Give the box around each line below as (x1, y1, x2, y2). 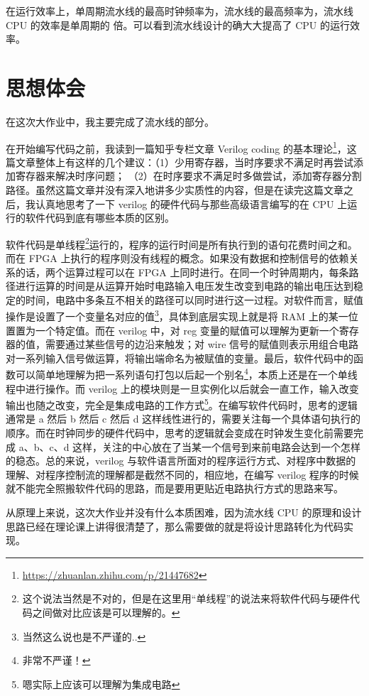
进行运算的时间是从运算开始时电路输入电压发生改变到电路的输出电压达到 (15, 278, 353, 293)
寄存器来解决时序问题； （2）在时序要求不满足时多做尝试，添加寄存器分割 (15, 168, 362, 183)
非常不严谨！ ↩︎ (22, 653, 91, 668)
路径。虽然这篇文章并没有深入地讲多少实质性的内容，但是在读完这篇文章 (6, 182, 343, 197)
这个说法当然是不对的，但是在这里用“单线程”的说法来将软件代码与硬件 (22, 591, 351, 606)
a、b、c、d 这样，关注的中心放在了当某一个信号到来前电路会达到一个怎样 (18, 439, 361, 454)
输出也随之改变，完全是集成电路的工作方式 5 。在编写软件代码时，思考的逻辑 (6, 396, 358, 412)
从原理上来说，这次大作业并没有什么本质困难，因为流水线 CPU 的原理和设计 (6, 505, 362, 520)
